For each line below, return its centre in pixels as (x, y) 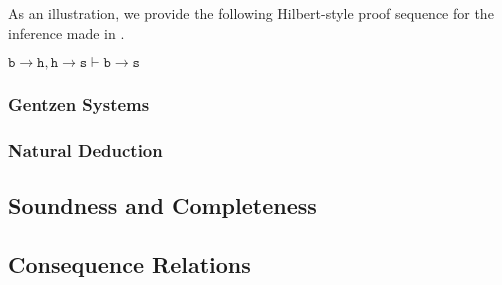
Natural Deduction (85, 149)
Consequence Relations (129, 264)
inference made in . (66, 32)
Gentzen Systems (79, 104)
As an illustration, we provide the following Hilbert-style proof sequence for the (251, 13)
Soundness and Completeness (162, 205)
